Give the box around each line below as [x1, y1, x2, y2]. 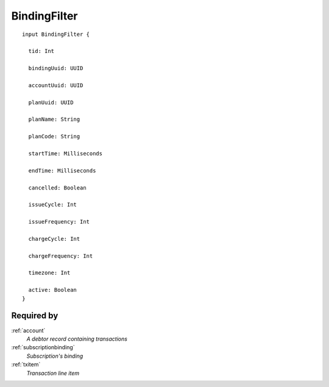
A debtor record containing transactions [26, 335, 128, 343]
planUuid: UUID [28, 99, 74, 106]
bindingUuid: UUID [28, 65, 83, 72]
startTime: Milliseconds [28, 150, 103, 157]
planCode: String [28, 133, 80, 140]
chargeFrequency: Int [28, 252, 93, 259]
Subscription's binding [26, 352, 83, 360]
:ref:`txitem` [11, 361, 41, 368]
